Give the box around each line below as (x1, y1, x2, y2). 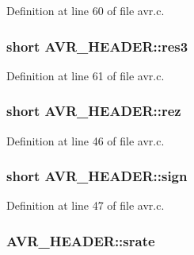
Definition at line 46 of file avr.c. (6, 132, 165, 149)
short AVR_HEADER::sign (6, 166, 188, 186)
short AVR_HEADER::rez (6, 101, 181, 121)
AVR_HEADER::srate (6, 230, 155, 250)
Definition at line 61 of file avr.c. (6, 67, 165, 83)
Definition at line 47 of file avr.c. (6, 197, 165, 214)
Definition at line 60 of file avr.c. (6, 2, 165, 18)
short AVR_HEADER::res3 (6, 36, 188, 56)
